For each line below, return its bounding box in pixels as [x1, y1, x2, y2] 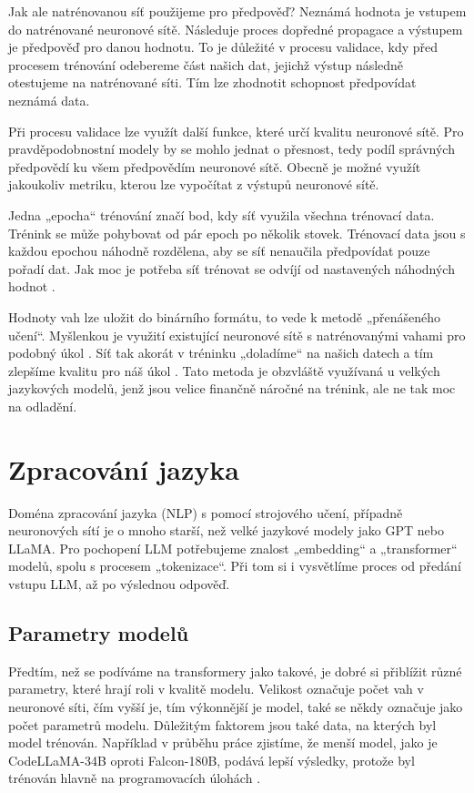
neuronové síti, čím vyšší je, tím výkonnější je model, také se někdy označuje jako [8, 696, 463, 716]
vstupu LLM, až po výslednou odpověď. [8, 574, 230, 593]
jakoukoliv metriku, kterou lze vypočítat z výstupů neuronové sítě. [8, 175, 379, 194]
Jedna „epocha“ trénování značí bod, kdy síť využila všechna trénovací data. [8, 205, 435, 224]
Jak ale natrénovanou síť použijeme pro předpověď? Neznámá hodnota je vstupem [8, 2, 467, 20]
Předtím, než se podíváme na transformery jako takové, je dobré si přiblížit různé [8, 661, 462, 680]
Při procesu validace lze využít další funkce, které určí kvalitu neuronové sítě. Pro [8, 121, 464, 140]
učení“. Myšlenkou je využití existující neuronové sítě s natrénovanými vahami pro [8, 325, 466, 344]
